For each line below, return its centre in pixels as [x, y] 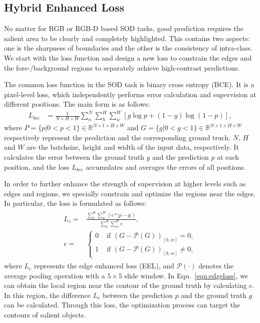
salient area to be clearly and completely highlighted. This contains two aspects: [127, 38]
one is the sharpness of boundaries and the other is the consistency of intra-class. [128, 48]
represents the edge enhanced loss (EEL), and [104, 266]
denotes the [216, 266]
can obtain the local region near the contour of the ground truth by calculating [125, 285]
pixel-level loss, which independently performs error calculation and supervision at [130, 94]
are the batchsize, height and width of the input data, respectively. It [133, 147]
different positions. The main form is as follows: [77, 104]
